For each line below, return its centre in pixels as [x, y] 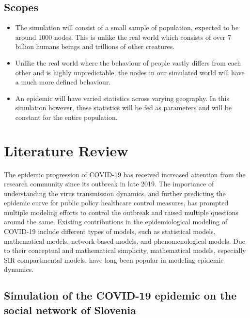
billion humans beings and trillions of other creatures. [95, 46]
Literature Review [66, 150]
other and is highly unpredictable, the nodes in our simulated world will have [130, 72]
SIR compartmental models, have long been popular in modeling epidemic [114, 259]
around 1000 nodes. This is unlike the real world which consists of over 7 [123, 37]
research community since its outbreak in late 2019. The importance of [109, 184]
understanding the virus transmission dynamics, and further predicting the [115, 193]
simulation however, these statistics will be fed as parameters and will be [124, 108]
